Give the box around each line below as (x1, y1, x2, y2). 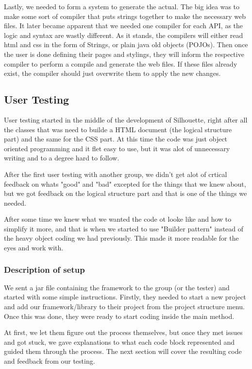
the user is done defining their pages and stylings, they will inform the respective (4, 49, 244, 59)
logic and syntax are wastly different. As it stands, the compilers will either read (4, 30, 243, 40)
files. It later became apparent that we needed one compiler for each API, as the (4, 20, 243, 31)
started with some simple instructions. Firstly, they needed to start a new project (4, 292, 246, 302)
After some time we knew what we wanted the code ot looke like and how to (4, 214, 232, 224)
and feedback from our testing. (4, 356, 95, 366)
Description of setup (4, 263, 85, 275)
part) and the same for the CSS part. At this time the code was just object (4, 134, 228, 144)
